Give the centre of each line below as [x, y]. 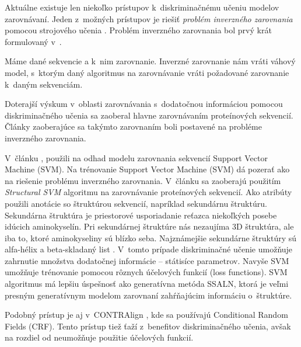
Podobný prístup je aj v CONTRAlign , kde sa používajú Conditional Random [146, 315]
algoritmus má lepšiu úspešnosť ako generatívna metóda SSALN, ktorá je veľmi [147, 284]
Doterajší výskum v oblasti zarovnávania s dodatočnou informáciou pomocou [144, 104]
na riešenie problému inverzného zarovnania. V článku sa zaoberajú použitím [143, 180]
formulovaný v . [33, 41]
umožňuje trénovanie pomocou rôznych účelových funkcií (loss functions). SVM [146, 272]
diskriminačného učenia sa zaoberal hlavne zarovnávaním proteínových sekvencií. [149, 115]
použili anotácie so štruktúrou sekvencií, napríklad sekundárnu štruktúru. [136, 203]
